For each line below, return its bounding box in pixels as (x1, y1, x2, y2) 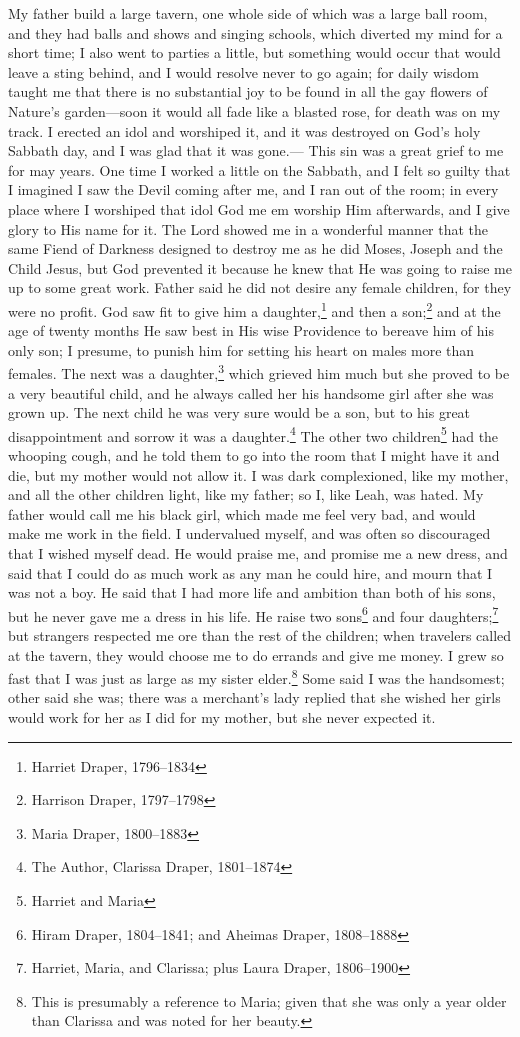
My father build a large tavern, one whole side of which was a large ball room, (8, 3, 488, 23)
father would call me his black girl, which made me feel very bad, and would (8, 503, 476, 524)
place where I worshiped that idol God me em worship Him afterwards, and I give (8, 198, 510, 219)
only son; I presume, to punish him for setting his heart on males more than (8, 339, 475, 360)
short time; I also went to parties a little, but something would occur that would (8, 42, 501, 63)
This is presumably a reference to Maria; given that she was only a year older (31, 990, 507, 1011)
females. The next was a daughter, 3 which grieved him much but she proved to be (8, 360, 510, 383)
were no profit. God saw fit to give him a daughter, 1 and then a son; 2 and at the (8, 297, 501, 321)
